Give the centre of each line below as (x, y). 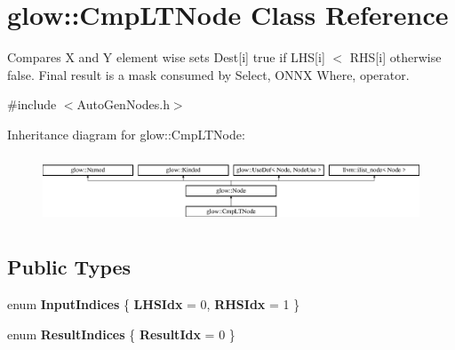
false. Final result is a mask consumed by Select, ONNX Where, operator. (208, 74)
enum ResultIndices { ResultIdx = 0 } (121, 334)
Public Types (69, 267)
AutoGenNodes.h (123, 104)
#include (32, 104)
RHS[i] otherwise (395, 57)
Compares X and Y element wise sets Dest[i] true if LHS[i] (166, 57)
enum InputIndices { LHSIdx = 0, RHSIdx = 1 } (154, 303)
